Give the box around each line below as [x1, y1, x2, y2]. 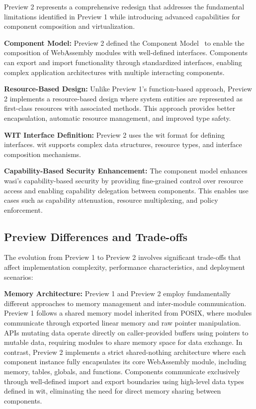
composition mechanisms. [4, 149, 81, 159]
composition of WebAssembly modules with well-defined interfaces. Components [4, 47, 248, 58]
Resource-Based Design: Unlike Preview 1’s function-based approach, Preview [4, 83, 252, 94]
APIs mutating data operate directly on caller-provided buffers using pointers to [4, 327, 249, 337]
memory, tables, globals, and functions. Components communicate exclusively [4, 366, 240, 377]
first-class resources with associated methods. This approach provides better [4, 103, 236, 113]
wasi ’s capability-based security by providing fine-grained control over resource [4, 175, 243, 185]
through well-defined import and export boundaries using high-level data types [4, 376, 244, 386]
